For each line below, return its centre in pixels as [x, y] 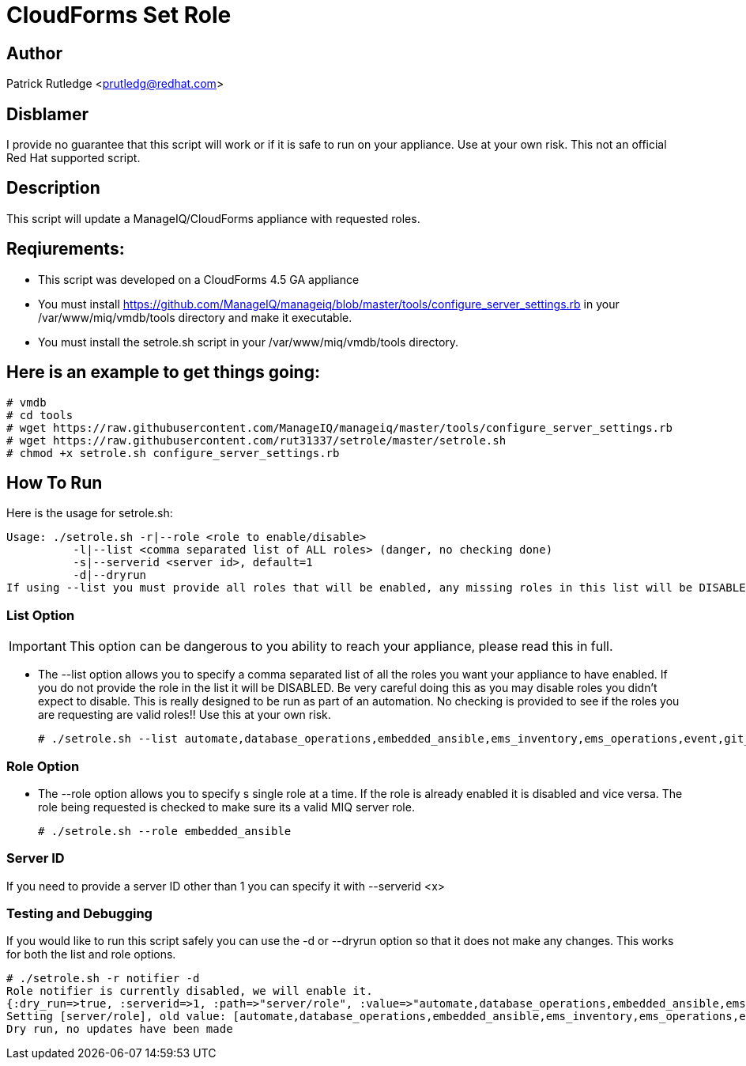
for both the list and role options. [91, 954]
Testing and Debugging [79, 914]
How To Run [55, 482]
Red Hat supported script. [73, 158]
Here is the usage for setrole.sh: [90, 513]
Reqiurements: [66, 249]
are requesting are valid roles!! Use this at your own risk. [185, 715]
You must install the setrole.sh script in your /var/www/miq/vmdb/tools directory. [249, 342]
